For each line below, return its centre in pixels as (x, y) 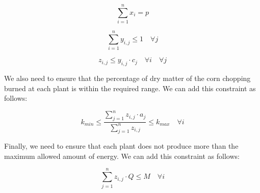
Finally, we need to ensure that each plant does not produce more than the (121, 146)
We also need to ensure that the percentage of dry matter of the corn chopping (127, 78)
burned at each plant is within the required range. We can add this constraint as (130, 88)
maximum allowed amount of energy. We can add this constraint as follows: (122, 156)
